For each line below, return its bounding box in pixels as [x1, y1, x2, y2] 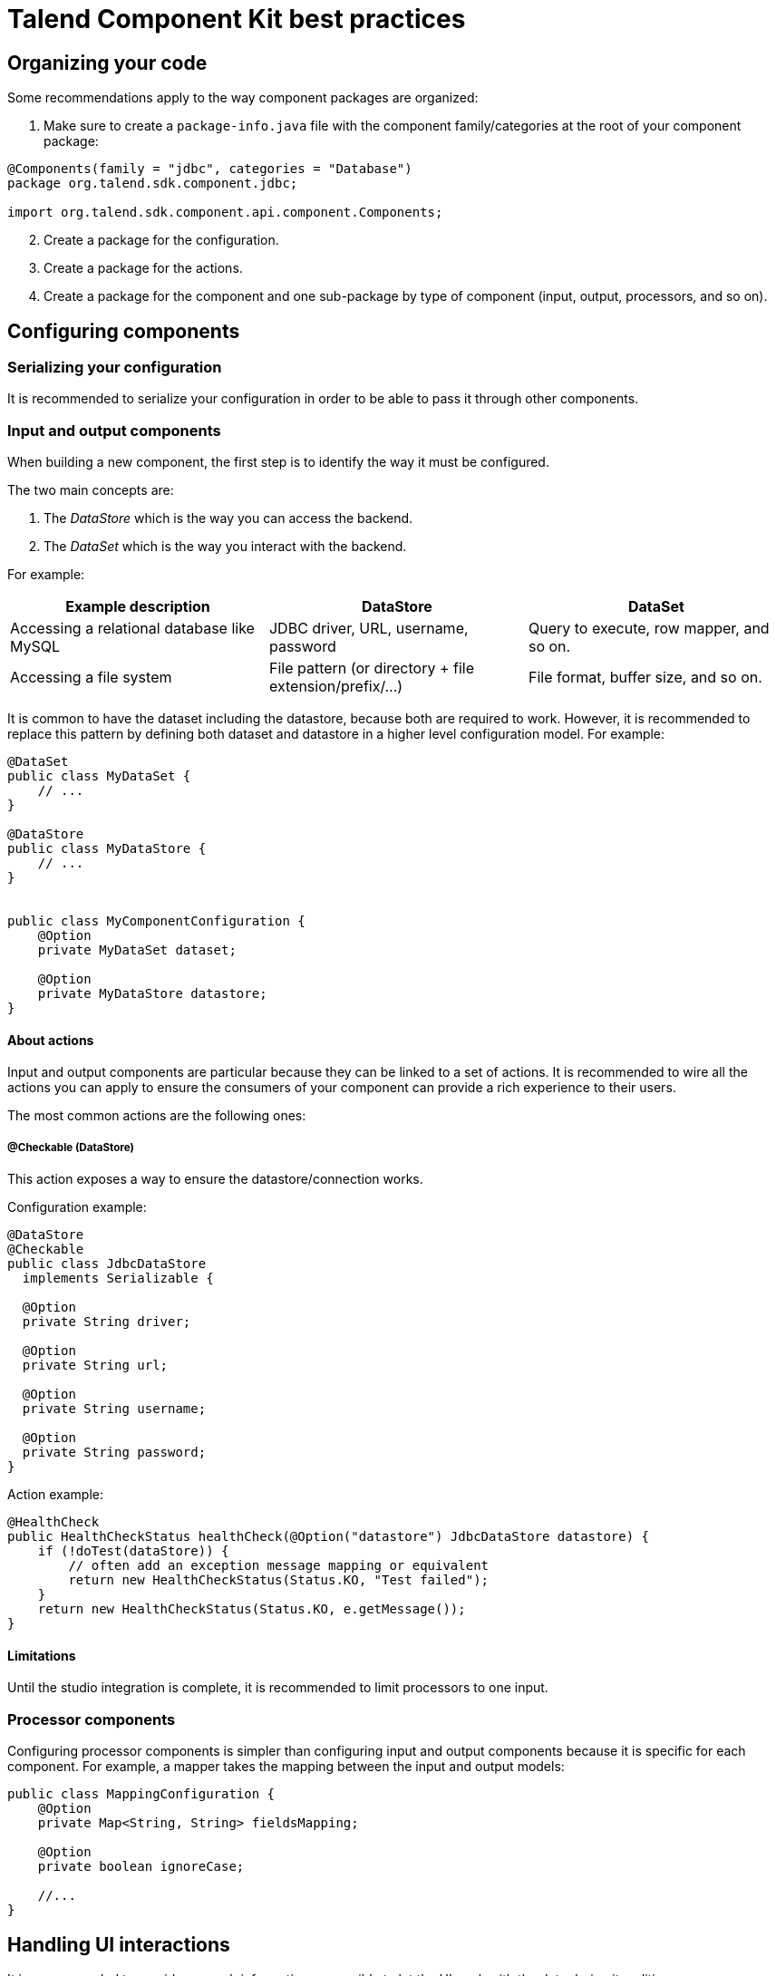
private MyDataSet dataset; [37, 943, 237, 958]
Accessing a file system [10, 668, 172, 687]
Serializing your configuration [7, 358, 222, 377]
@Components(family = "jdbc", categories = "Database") [7, 161, 412, 177]
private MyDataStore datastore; [37, 986, 267, 1002]
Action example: [7, 1487, 104, 1503]
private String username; [22, 1401, 207, 1417]
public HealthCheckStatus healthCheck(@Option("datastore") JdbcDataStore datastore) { [7, 1529, 650, 1545]
